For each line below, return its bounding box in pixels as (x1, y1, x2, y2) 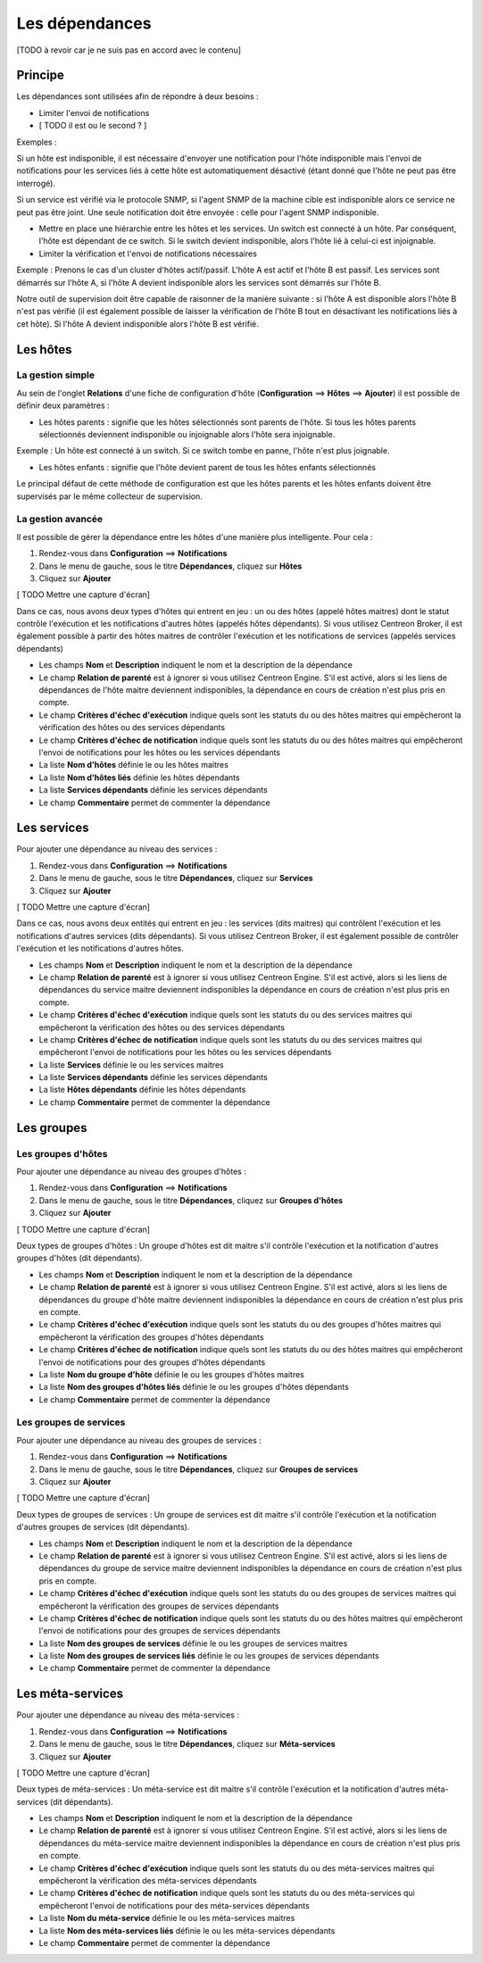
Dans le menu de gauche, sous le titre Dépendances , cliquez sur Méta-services (38, 1739, 336, 1750)
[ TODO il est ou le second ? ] (38, 121, 147, 131)
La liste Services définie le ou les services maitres (38, 1059, 224, 1070)
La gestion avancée (16, 513, 104, 526)
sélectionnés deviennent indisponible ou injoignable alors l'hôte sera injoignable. (38, 429, 336, 440)
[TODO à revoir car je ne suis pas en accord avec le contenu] (16, 45, 241, 55)
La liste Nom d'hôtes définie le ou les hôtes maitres (38, 760, 229, 770)
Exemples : (16, 137, 57, 147)
